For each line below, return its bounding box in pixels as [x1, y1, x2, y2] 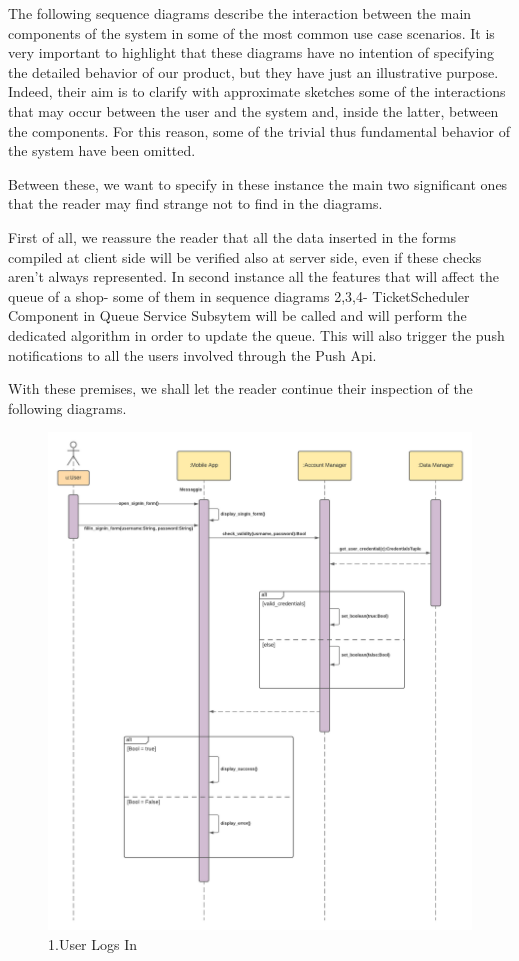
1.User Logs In [48, 933, 138, 954]
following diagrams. [8, 397, 127, 418]
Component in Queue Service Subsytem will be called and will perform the [8, 305, 467, 326]
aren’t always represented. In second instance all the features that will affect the [8, 266, 499, 287]
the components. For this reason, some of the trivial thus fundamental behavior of [8, 120, 511, 141]
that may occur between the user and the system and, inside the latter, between [8, 100, 499, 121]
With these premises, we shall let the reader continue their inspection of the [8, 378, 473, 399]
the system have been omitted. [8, 140, 196, 161]
